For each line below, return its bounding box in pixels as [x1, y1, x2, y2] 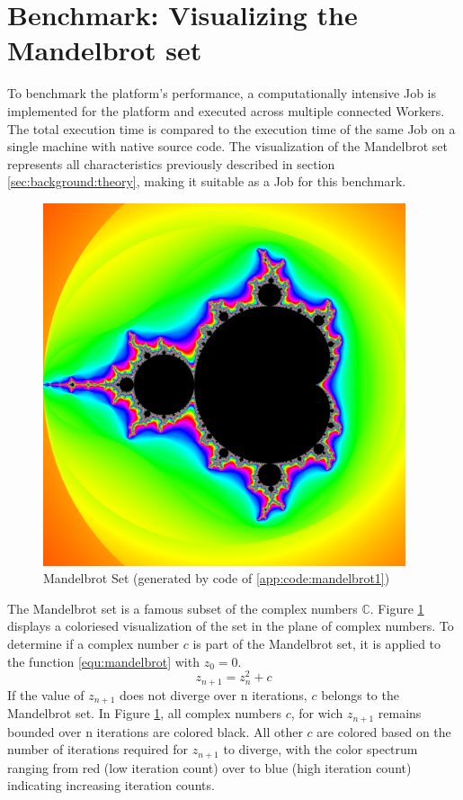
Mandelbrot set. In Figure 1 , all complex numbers [7, 704, 281, 723]
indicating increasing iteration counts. [7, 776, 215, 795]
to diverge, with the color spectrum [223, 740, 418, 759]
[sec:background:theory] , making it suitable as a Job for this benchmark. [7, 172, 406, 191]
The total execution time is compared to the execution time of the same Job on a [7, 119, 456, 138]
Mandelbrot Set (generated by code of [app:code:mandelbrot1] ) [43, 569, 390, 588]
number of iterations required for [7, 740, 188, 759]
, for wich [290, 704, 343, 723]
